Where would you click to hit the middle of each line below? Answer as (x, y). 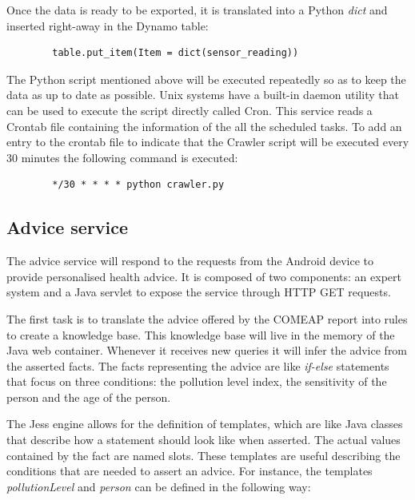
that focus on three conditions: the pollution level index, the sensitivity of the (197, 381)
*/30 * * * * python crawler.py (138, 185)
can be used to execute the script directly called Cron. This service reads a (190, 110)
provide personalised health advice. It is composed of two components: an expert (204, 276)
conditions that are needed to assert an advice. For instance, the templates (190, 471)
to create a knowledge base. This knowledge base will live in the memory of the (201, 334)
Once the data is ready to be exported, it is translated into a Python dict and (197, 10)
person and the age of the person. (89, 397)
